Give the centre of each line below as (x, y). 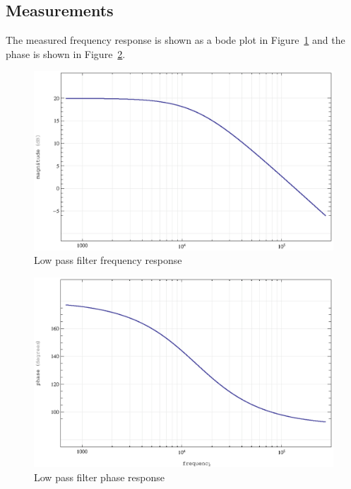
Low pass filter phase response (99, 477)
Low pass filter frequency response (108, 260)
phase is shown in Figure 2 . (66, 53)
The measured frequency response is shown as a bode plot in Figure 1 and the (175, 40)
